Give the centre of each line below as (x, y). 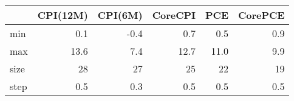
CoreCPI (174, 15)
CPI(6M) (120, 15)
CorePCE (261, 15)
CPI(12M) (63, 15)
